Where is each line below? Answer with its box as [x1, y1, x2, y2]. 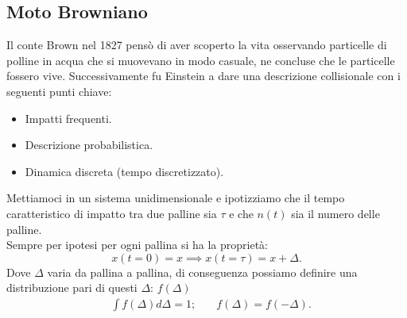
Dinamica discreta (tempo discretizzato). [25, 163, 224, 179]
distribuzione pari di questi [6, 279, 138, 296]
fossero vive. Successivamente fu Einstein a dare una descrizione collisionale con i [6, 67, 401, 84]
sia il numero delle [291, 205, 380, 221]
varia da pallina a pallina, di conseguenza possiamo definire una [47, 263, 358, 280]
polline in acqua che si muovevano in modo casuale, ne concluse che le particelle [6, 52, 395, 68]
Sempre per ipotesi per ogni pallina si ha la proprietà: [6, 236, 268, 253]
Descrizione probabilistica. [25, 136, 153, 153]
